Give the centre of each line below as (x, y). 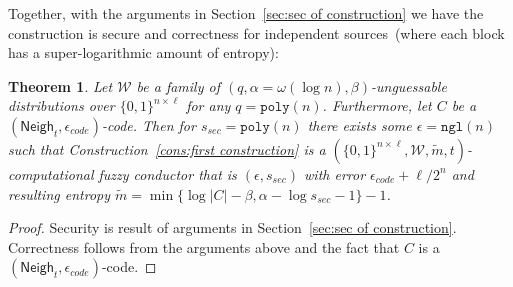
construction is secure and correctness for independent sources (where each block (256, 32)
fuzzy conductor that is (167, 173)
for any (208, 105)
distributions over (61, 105)
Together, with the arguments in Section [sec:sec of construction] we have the (246, 13)
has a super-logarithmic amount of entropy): (143, 52)
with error (335, 173)
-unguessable (408, 85)
